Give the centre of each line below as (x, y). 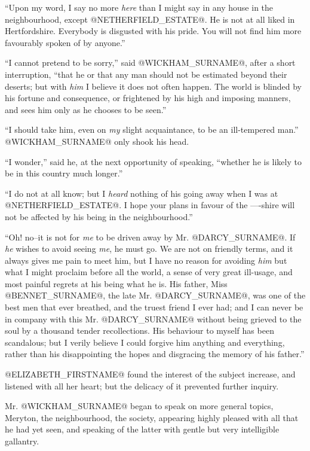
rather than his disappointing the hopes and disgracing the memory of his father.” (155, 354)
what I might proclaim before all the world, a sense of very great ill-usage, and (149, 272)
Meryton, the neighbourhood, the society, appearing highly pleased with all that (152, 417)
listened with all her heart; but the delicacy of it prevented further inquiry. (142, 386)
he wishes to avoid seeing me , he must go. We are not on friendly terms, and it (149, 249)
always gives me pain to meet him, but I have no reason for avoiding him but (146, 260)
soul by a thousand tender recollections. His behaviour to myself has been (139, 330)
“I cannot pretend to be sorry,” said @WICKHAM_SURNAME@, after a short (150, 63)
